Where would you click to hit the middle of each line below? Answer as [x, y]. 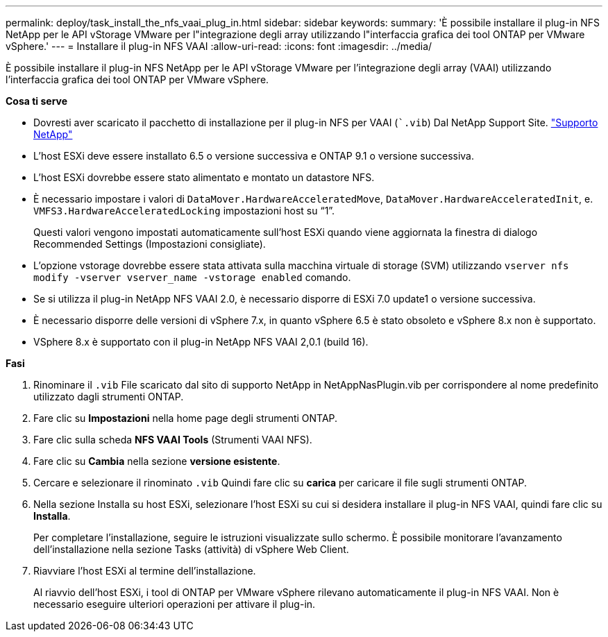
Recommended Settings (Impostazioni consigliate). [150, 244]
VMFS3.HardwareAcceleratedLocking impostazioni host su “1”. [184, 211]
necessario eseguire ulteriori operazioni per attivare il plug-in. [175, 604]
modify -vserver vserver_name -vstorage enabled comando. [192, 277]
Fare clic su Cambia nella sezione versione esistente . [157, 461]
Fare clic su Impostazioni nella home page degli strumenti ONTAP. [186, 418]
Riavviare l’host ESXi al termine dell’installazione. [145, 571]
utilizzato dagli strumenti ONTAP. [109, 397]
